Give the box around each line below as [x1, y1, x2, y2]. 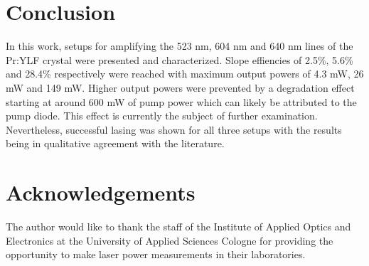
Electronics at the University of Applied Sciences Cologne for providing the [6, 233, 333, 248]
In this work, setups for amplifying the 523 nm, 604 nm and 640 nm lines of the [6, 38, 353, 53]
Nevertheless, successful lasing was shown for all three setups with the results [6, 122, 342, 137]
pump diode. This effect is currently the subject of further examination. [6, 108, 318, 123]
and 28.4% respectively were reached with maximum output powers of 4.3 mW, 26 [6, 66, 364, 81]
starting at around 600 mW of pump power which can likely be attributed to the [6, 94, 357, 109]
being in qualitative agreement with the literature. [6, 136, 225, 151]
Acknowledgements [6, 178, 196, 207]
